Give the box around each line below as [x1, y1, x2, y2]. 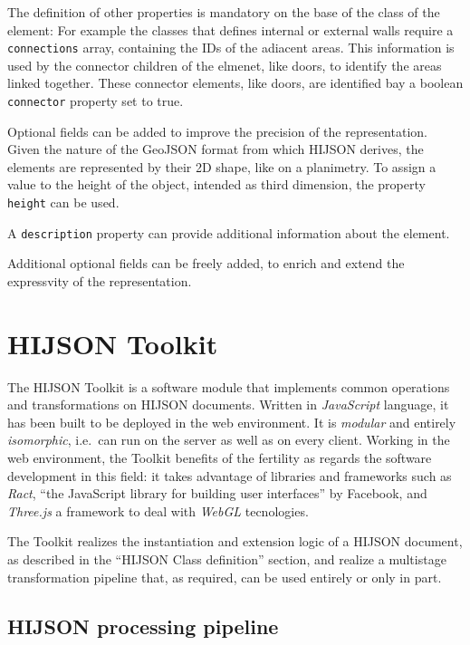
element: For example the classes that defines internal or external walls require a [7, 20, 454, 39]
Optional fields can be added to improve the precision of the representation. [7, 121, 427, 140]
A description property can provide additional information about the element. [7, 223, 450, 242]
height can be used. [7, 193, 120, 212]
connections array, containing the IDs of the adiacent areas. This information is [7, 38, 455, 57]
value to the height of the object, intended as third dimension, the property [7, 175, 426, 194]
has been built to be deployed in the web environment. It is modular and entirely [7, 412, 456, 431]
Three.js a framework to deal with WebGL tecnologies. [7, 501, 309, 520]
